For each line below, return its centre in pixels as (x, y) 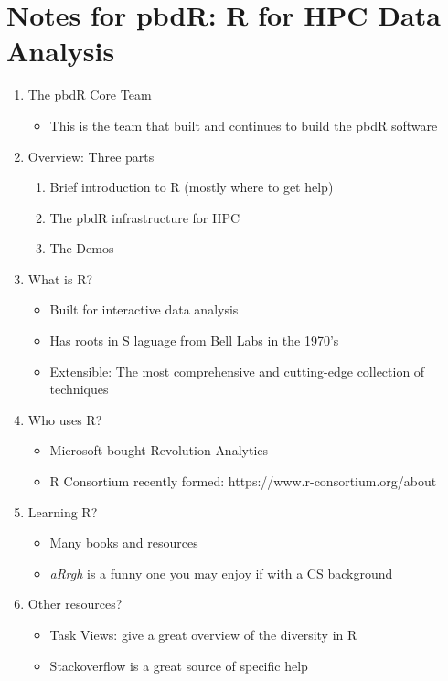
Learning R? (63, 511)
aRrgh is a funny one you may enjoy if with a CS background (221, 573)
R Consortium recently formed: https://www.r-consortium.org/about (243, 481)
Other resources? (75, 604)
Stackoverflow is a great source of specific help (179, 665)
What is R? (60, 278)
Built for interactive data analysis (144, 309)
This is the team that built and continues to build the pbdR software (244, 125)
